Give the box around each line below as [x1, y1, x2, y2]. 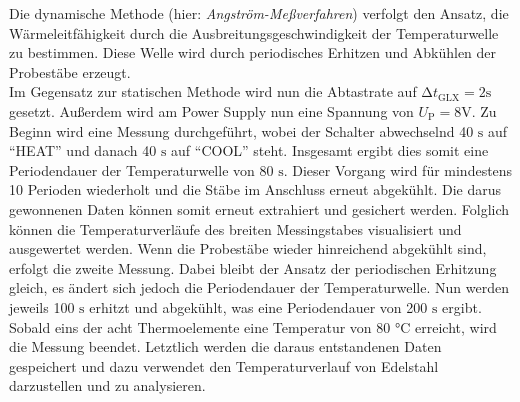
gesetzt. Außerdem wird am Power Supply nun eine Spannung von [9, 100, 414, 121]
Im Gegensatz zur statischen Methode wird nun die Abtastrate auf [9, 81, 417, 102]
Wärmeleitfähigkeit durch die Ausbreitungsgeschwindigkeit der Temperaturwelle [9, 22, 499, 43]
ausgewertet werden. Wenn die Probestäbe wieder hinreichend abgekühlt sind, [9, 238, 487, 259]
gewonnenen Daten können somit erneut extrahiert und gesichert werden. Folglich [9, 198, 510, 219]
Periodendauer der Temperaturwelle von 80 [9, 159, 274, 180]
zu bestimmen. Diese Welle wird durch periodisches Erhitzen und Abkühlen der [9, 42, 497, 63]
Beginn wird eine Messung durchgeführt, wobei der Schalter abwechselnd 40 [9, 120, 474, 141]
